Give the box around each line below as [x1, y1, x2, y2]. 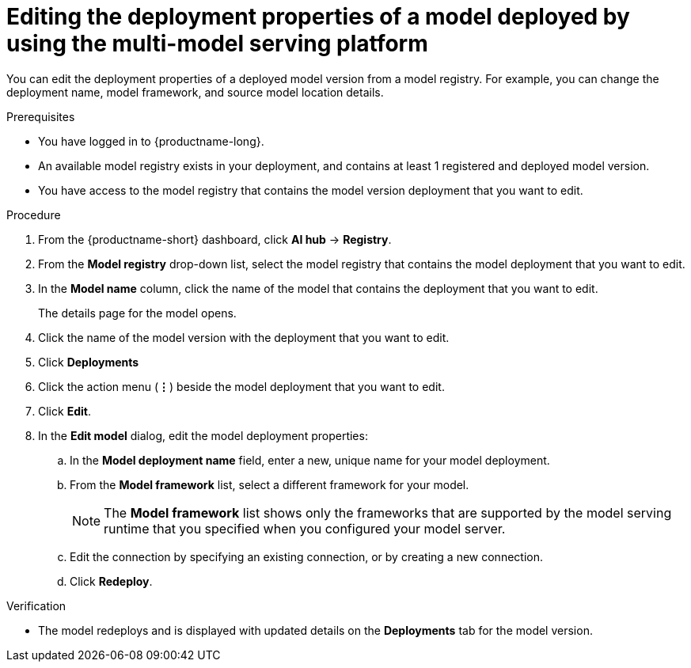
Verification [6, 598, 66, 613]
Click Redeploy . [70, 574, 153, 588]
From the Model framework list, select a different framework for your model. [70, 477, 469, 492]
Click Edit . [38, 404, 91, 418]
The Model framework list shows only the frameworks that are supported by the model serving [104, 504, 672, 521]
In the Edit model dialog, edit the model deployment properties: [38, 428, 368, 442]
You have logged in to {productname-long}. [38, 134, 264, 148]
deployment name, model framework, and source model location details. [6, 85, 384, 99]
